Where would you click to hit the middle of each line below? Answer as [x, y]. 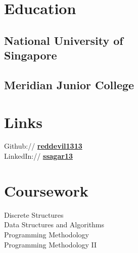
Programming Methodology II [51, 244]
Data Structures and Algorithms [54, 225]
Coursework [46, 190]
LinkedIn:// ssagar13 [38, 156]
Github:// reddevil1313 [43, 146]
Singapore [31, 55]
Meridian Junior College [69, 84]
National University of [64, 40]
